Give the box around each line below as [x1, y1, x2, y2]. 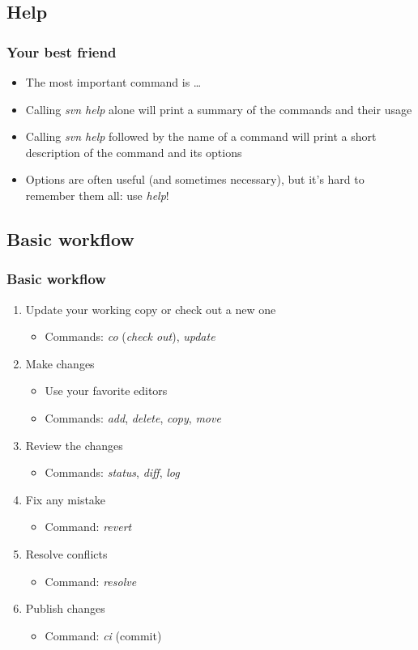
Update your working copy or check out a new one [25, 300, 276, 317]
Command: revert [45, 518, 132, 535]
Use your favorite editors [45, 382, 168, 399]
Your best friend [6, 41, 117, 62]
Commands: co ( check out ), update [45, 328, 215, 345]
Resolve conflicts [25, 545, 108, 562]
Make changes [25, 355, 95, 372]
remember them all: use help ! [25, 186, 169, 203]
